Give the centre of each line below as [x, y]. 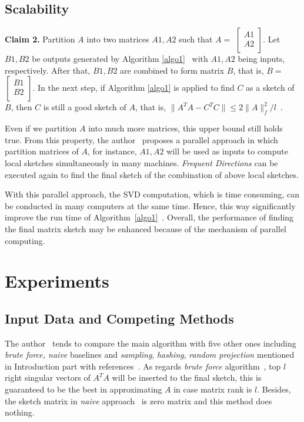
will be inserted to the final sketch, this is [187, 378]
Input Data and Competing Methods [119, 318]
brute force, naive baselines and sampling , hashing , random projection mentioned [150, 355]
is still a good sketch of [85, 107]
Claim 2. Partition [40, 39]
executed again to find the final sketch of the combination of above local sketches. [152, 174]
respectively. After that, [48, 70]
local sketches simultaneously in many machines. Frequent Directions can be [141, 162]
